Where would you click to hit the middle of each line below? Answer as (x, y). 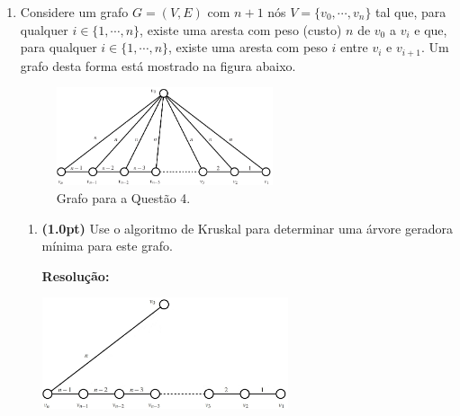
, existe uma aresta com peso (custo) (241, 29)
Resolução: (76, 275)
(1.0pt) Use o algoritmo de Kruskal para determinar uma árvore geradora (247, 228)
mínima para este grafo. (107, 246)
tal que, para (411, 12)
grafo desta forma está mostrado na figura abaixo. (158, 65)
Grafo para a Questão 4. (123, 197)
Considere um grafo (74, 12)
